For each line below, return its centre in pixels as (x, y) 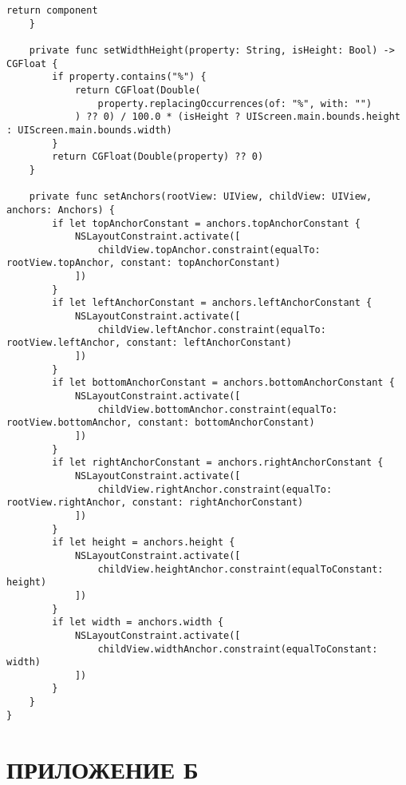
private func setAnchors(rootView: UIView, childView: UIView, (201, 197)
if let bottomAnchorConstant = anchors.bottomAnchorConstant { (223, 383)
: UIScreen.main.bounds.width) (89, 130)
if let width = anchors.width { (138, 622)
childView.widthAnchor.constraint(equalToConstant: (238, 649)
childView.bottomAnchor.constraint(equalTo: (218, 409)
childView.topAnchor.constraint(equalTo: (209, 250)
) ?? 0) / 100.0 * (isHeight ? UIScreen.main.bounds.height (237, 117)
